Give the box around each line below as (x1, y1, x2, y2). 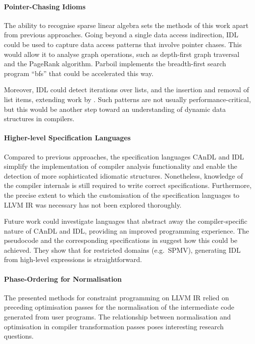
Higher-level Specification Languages (4, 132, 131, 143)
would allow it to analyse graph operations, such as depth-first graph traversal (4, 49, 240, 59)
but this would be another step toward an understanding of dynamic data (4, 104, 226, 114)
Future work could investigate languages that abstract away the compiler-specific (4, 216, 248, 226)
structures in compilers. (4, 113, 75, 124)
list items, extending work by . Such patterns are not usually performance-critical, (4, 94, 251, 104)
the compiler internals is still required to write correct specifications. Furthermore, (4, 180, 252, 190)
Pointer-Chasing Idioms (4, 1, 86, 11)
